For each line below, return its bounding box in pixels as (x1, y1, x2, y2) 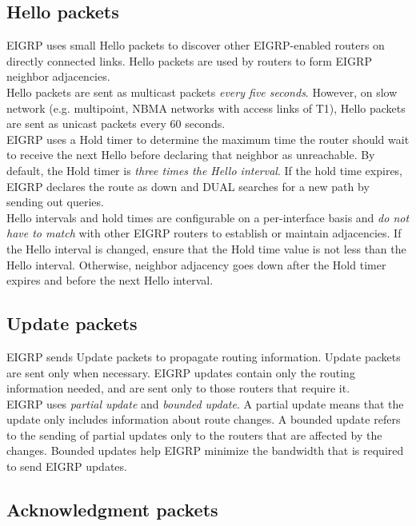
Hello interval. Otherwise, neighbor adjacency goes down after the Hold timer (6, 256, 386, 273)
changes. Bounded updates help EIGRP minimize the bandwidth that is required (6, 442, 404, 459)
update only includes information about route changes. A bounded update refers (6, 411, 401, 428)
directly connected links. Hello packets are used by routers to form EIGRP (6, 52, 372, 69)
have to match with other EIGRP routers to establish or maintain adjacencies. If (6, 225, 402, 241)
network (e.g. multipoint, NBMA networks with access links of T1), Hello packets (6, 99, 406, 116)
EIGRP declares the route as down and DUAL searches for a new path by (6, 177, 370, 194)
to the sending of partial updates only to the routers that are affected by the (6, 426, 382, 443)
